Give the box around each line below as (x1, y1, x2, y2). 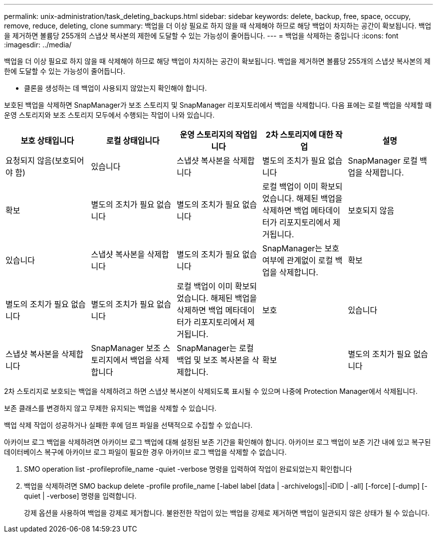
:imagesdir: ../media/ (4, 40, 72, 49)
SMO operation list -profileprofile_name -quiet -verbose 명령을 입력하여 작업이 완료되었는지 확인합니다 (24, 465, 352, 473)
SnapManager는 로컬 (177, 343, 254, 353)
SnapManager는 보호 (262, 243, 339, 253)
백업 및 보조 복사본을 (177, 355, 250, 365)
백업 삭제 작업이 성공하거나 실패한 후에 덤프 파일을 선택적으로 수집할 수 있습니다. (4, 421, 253, 429)
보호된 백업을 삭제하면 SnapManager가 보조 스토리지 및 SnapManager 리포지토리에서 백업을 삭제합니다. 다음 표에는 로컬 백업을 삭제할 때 (4, 101, 432, 109)
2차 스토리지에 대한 (265, 130, 334, 140)
